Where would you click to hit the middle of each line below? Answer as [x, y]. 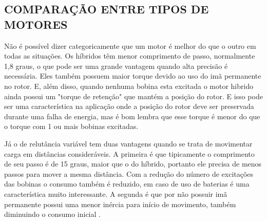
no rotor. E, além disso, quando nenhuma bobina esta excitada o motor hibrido [129, 86]
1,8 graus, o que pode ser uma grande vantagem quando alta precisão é [116, 66]
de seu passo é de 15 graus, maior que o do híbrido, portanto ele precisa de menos [133, 164]
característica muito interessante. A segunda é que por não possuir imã [116, 194]
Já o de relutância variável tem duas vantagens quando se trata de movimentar [128, 143]
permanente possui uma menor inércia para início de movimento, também [120, 204]
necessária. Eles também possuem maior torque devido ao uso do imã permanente [133, 76]
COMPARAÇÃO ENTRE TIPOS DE [107, 9]
